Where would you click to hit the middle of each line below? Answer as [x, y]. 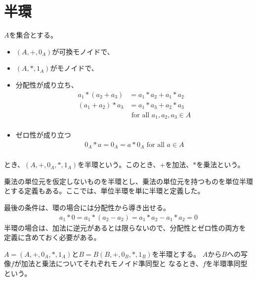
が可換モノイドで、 [83, 51]
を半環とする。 [176, 254]
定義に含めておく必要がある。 [52, 237]
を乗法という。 [220, 164]
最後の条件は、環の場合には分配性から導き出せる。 [87, 207]
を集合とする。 [33, 35]
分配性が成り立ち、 [47, 84]
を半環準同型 [227, 263]
